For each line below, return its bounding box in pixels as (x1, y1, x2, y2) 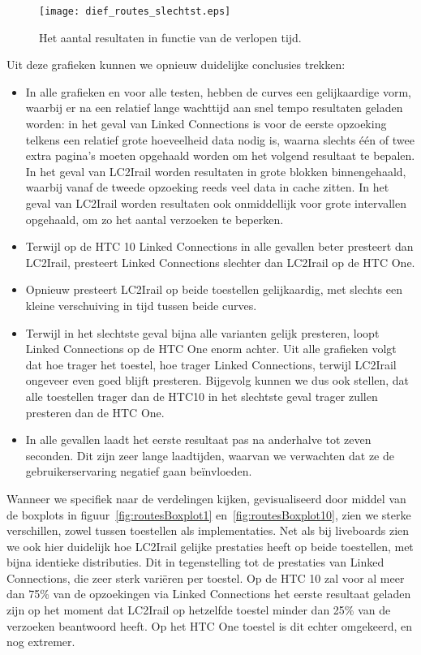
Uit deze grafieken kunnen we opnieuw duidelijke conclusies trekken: (6, 56, 346, 73)
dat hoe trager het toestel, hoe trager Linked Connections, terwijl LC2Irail (25, 356, 397, 373)
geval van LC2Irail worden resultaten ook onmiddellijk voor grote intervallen (25, 195, 406, 211)
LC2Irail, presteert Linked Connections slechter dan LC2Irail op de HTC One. (25, 253, 415, 270)
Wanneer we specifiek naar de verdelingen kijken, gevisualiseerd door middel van (6, 489, 406, 506)
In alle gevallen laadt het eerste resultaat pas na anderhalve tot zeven (25, 431, 372, 448)
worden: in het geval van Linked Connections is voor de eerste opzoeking (25, 115, 387, 132)
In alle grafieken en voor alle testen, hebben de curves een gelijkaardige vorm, (25, 83, 411, 100)
